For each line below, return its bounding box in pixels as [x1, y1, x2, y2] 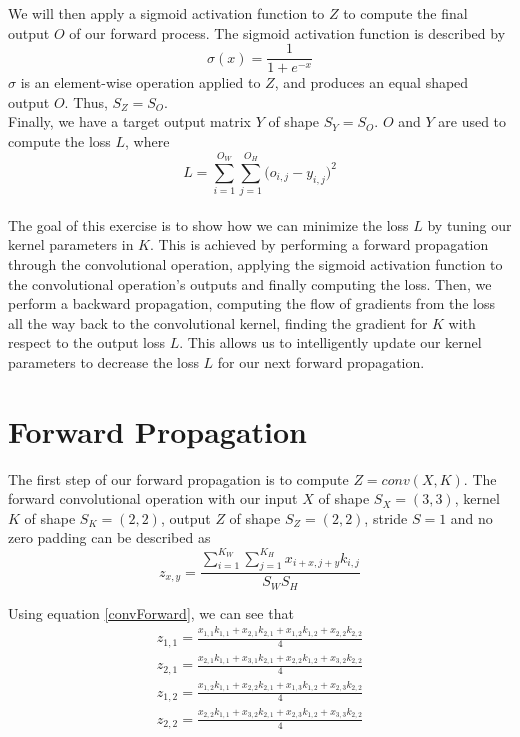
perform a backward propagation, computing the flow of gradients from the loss [8, 293, 495, 314]
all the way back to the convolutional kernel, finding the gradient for [8, 312, 428, 333]
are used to [438, 111, 507, 132]
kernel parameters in [8, 234, 134, 255]
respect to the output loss [8, 332, 165, 353]
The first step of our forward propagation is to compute [8, 468, 349, 489]
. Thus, [64, 91, 108, 112]
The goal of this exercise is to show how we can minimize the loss [8, 214, 409, 235]
